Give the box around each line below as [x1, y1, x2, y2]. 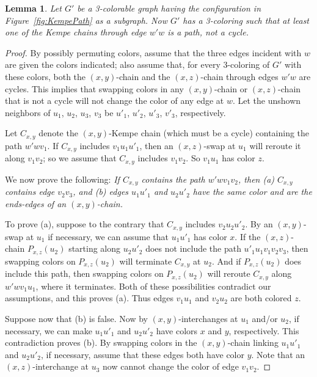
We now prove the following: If [5, 172, 120, 185]
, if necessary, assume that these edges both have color [41, 348, 244, 361]
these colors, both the [5, 70, 86, 82]
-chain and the [116, 70, 170, 82]
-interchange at [32, 360, 89, 373]
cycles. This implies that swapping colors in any [5, 82, 184, 95]
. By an [245, 218, 273, 230]
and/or [252, 312, 278, 324]
